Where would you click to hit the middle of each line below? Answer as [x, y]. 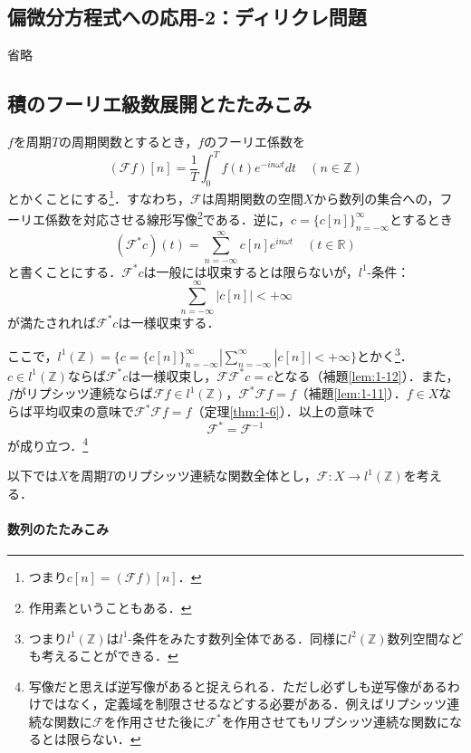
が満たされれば [52, 322]
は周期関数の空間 [252, 198]
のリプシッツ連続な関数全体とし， [215, 476]
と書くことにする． [65, 271]
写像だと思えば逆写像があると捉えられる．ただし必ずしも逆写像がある [238, 686]
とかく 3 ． [384, 354]
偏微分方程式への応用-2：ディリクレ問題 [187, 17]
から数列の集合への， [377, 198]
